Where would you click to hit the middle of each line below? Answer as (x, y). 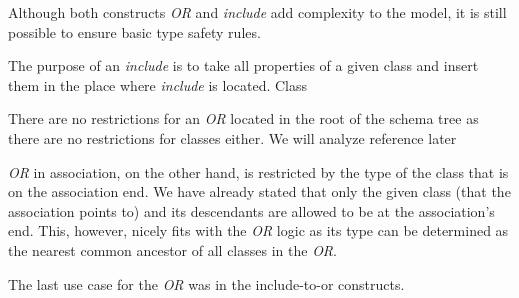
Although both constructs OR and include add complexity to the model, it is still (257, 12)
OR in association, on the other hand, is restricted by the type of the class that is (258, 171)
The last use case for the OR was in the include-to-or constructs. (206, 283)
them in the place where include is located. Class (158, 84)
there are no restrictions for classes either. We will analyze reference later (232, 137)
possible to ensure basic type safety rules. (134, 31)
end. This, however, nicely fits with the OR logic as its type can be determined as (258, 230)
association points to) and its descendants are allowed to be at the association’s (251, 210)
